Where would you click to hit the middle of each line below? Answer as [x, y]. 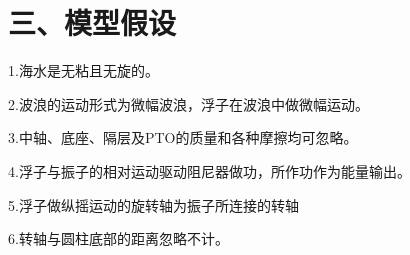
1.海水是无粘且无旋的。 [83, 70]
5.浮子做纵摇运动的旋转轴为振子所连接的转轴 [153, 204]
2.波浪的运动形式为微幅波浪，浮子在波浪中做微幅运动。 [188, 103]
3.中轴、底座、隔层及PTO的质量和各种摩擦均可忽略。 [183, 137]
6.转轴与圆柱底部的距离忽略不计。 [118, 238]
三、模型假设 [92, 22]
